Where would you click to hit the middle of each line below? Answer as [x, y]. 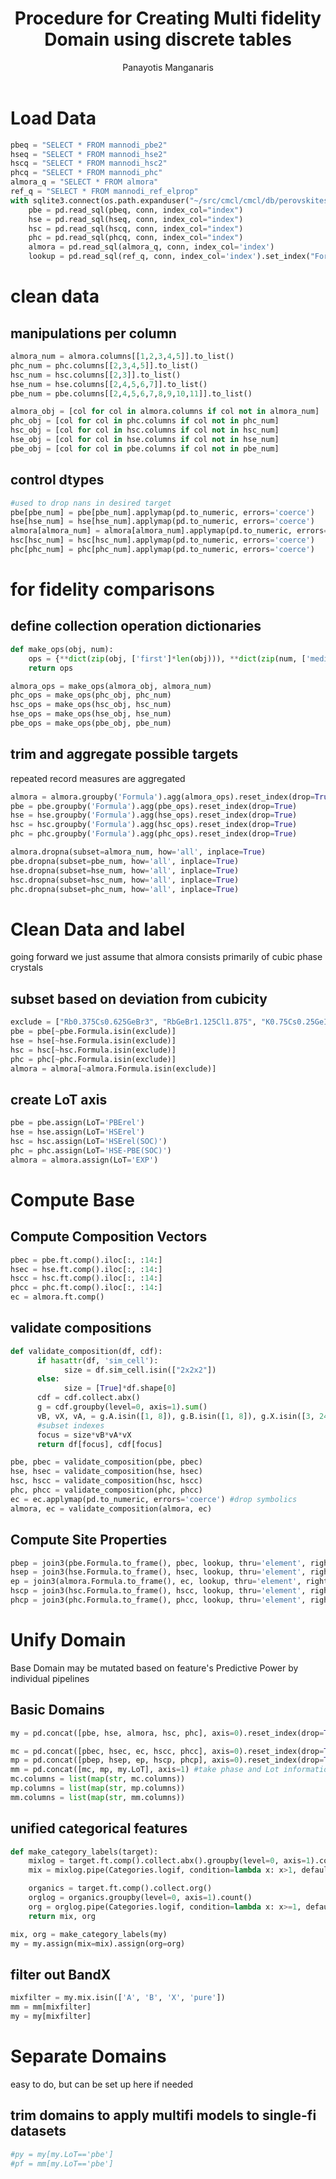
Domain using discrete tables [168, 39]
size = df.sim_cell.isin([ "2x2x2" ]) [140, 1370]
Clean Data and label [98, 929]
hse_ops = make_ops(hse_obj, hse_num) [91, 714]
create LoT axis [59, 1099]
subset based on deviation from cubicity [139, 998]
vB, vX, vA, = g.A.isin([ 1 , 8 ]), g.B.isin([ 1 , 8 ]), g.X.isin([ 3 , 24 [182, 1416]
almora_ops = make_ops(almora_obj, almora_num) [111, 686]
